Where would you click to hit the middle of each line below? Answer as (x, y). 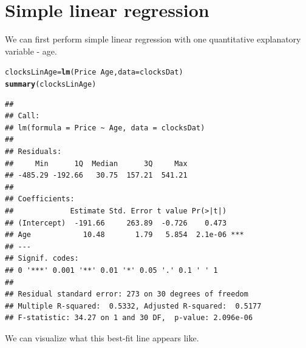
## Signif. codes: (42, 259)
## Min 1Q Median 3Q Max (96, 163)
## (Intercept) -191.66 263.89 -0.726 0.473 (116, 223)
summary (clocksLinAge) (51, 84)
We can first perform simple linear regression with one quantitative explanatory (153, 39)
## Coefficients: (40, 199)
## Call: (22, 116)
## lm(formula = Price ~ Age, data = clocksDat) (105, 128)
